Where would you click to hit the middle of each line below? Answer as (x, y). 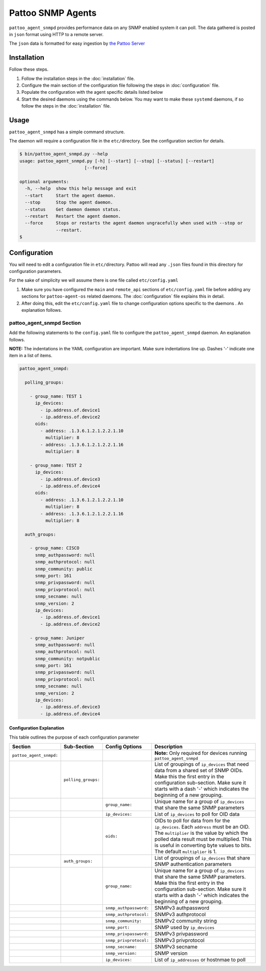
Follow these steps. (29, 70)
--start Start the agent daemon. (70, 195)
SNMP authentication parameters (193, 864)
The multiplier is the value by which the (201, 833)
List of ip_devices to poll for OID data (197, 814)
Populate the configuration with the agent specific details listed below (92, 92)
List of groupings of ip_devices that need (201, 764)
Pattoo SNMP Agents (53, 13)
